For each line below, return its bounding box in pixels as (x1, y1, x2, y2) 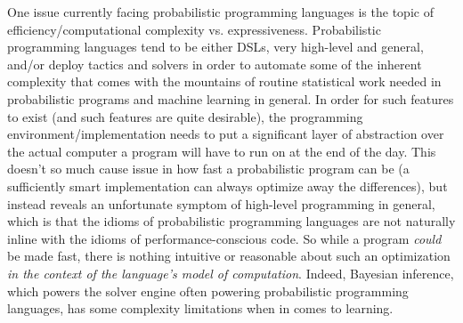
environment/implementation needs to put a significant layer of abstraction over (7, 125, 444, 143)
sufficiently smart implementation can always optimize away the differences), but (7, 176, 448, 195)
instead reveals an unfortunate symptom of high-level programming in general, (7, 194, 435, 213)
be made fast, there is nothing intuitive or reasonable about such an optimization (7, 246, 451, 265)
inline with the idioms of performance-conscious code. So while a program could (7, 229, 442, 247)
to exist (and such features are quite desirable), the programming (7, 107, 363, 125)
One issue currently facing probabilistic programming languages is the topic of (7, 3, 434, 20)
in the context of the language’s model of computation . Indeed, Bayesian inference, (7, 263, 454, 282)
